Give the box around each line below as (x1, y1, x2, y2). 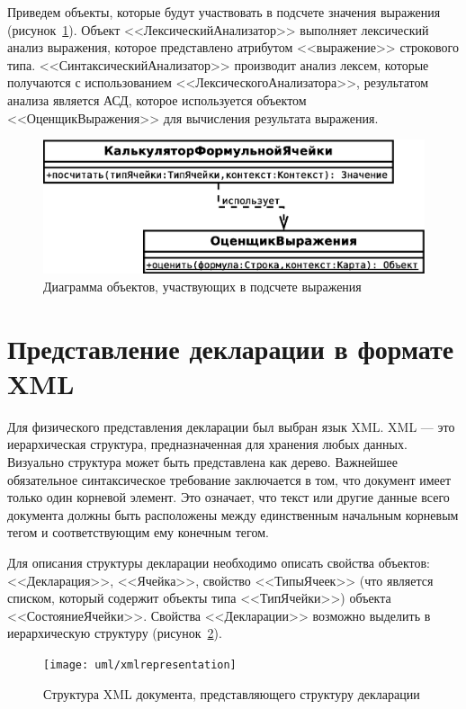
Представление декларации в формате (7, 329, 454, 366)
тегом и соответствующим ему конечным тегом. (7, 523, 269, 542)
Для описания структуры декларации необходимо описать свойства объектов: (7, 553, 430, 572)
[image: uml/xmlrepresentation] (43, 658, 237, 671)
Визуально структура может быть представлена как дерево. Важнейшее (7, 453, 399, 471)
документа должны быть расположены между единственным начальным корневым (7, 505, 459, 524)
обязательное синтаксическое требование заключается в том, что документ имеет (7, 470, 452, 489)
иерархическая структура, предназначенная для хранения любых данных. (7, 435, 408, 453)
